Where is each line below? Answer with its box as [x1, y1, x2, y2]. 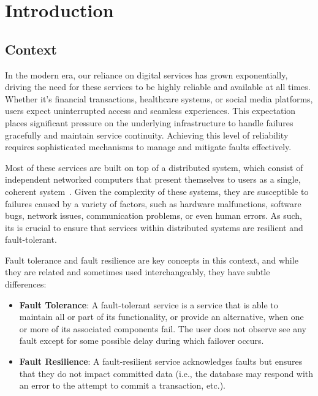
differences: [5, 278, 47, 291]
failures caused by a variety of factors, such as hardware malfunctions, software [5, 197, 301, 210]
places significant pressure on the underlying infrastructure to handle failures [5, 116, 293, 129]
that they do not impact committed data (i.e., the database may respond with [19, 367, 314, 379]
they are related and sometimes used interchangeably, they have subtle [5, 265, 270, 278]
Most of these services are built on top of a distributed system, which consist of [5, 161, 303, 173]
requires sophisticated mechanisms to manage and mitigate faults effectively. [5, 140, 292, 153]
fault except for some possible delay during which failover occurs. [19, 334, 264, 347]
